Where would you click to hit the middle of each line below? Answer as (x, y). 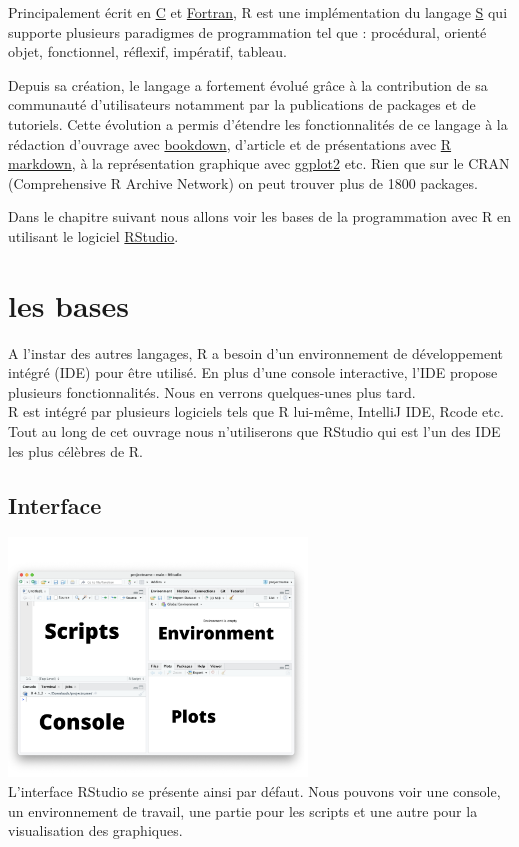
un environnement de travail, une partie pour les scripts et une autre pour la (243, 810)
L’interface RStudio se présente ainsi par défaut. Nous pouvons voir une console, (254, 790)
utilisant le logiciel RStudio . (93, 235)
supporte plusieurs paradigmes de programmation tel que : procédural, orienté (247, 31)
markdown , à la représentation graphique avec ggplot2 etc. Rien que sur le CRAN (259, 163)
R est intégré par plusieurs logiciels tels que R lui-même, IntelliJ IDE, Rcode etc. (256, 411)
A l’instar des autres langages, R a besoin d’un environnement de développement (255, 352)
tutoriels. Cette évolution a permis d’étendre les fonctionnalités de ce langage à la (258, 123)
